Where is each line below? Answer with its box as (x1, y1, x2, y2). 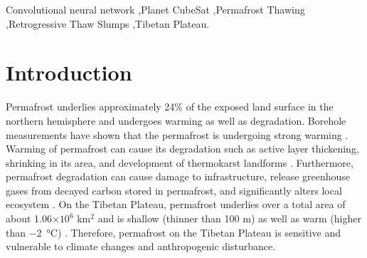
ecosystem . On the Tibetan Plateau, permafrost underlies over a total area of (6, 197, 346, 212)
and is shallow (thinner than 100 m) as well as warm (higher (97, 211, 361, 226)
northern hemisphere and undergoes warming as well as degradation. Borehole (6, 113, 346, 128)
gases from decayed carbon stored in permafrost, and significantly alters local (6, 182, 342, 197)
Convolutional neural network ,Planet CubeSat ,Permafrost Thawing (6, 2, 305, 16)
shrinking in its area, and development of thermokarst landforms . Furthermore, (6, 155, 353, 170)
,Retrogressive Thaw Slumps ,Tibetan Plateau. (6, 16, 210, 31)
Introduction (6, 58, 132, 87)
